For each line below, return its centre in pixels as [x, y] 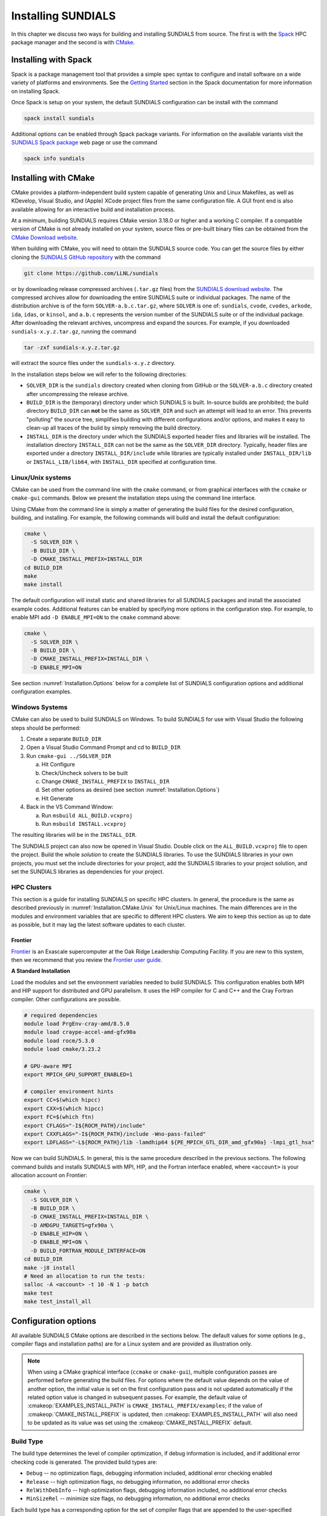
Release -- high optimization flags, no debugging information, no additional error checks [138, 1481]
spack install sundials [59, 118]
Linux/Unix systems [41, 477]
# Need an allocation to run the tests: [84, 1276]
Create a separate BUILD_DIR [64, 739]
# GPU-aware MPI [48, 1066]
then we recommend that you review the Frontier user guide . [87, 960]
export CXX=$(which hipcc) [64, 1108]
